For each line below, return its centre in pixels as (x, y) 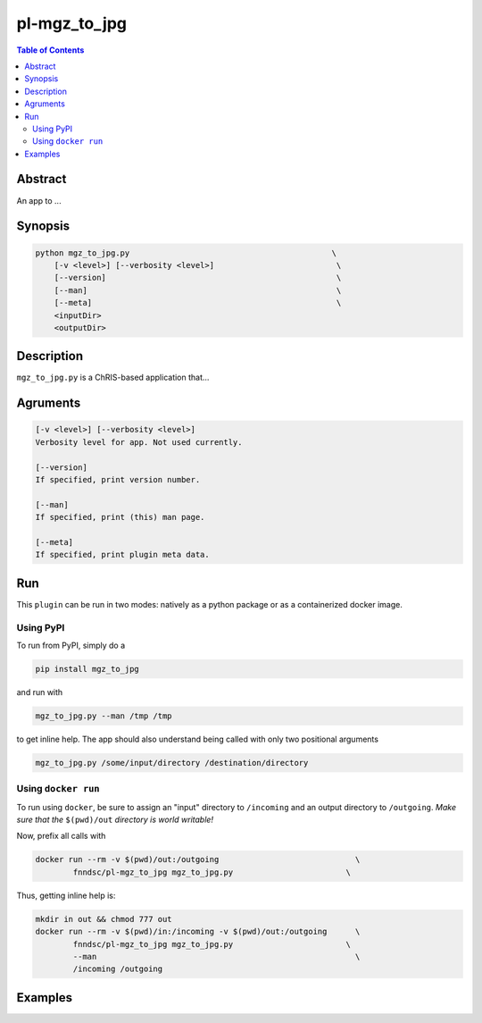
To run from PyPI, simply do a (71, 645)
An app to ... (39, 200)
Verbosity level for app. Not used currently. (139, 442)
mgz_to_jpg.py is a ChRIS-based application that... (113, 377)
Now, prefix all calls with (61, 836)
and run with (40, 692)
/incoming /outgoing (118, 969)
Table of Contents (50, 50)
